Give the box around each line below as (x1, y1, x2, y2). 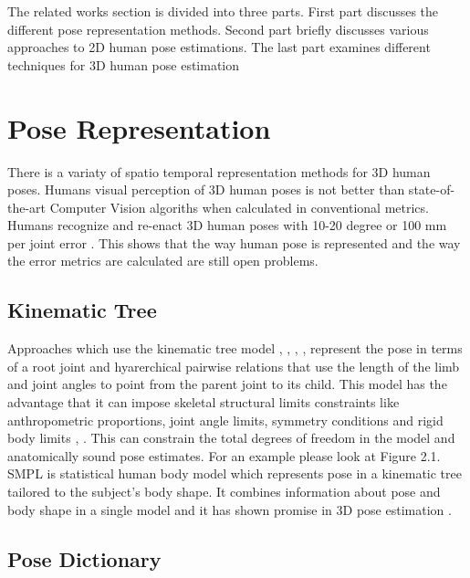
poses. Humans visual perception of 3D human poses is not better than (7, 180, 405, 199)
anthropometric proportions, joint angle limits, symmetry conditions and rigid (7, 410, 444, 429)
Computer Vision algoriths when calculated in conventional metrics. (49, 197, 429, 216)
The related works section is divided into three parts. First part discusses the (7, 2, 439, 20)
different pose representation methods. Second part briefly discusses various (7, 19, 429, 38)
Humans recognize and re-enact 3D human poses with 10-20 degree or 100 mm (7, 215, 447, 235)
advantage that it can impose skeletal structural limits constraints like (7, 393, 400, 412)
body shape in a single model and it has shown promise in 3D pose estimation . (7, 499, 452, 519)
